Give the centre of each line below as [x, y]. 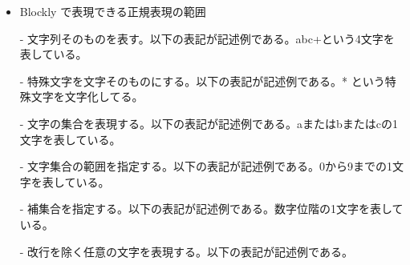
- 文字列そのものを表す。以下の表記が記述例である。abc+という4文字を [207, 38]
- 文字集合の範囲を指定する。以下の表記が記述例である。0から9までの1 [206, 166]
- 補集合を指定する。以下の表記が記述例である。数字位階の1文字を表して [211, 209]
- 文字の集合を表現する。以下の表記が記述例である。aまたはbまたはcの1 [209, 123]
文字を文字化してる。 [87, 96]
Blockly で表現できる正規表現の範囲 [113, 11]
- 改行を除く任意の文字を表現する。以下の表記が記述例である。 [186, 251]
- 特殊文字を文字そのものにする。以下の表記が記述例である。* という [202, 80]
